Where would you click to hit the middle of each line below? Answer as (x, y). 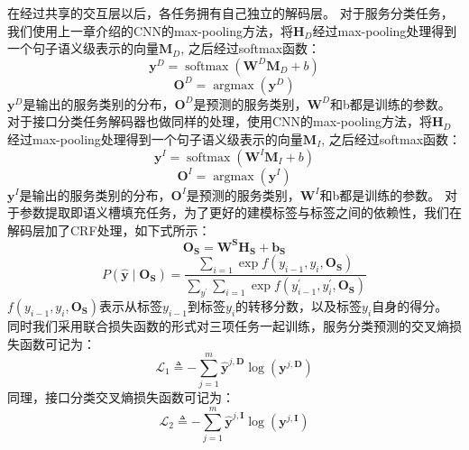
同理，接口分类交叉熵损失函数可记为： (121, 397)
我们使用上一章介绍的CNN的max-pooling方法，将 (150, 30)
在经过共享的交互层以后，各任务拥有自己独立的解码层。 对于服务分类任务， (230, 13)
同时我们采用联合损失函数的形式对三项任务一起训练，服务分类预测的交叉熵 (228, 325)
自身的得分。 (410, 305)
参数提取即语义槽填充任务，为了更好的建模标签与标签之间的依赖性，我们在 (240, 212)
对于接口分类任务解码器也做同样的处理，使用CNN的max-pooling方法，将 (220, 121)
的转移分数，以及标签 (299, 305)
